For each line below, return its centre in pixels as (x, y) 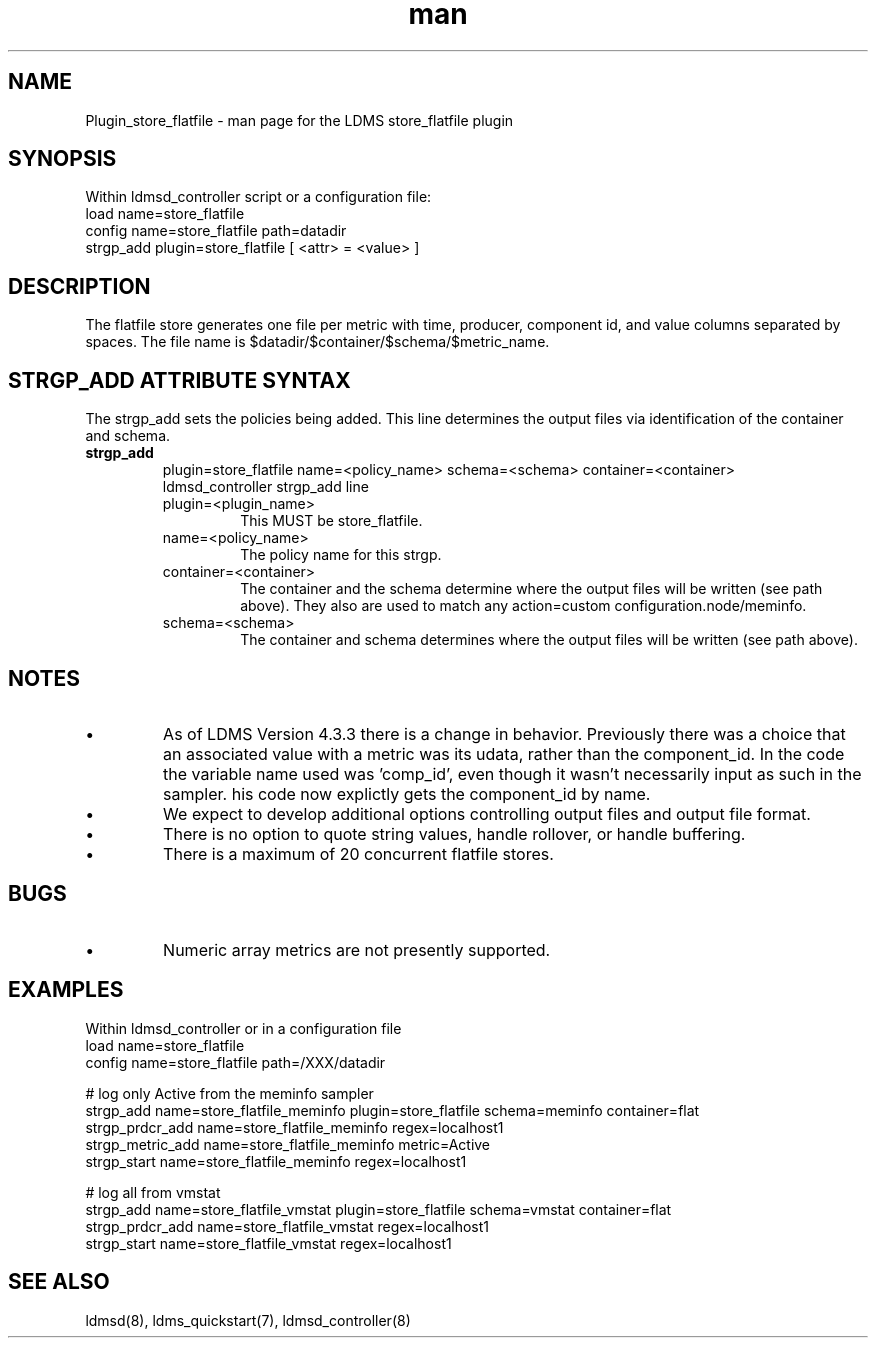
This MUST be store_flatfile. (331, 521)
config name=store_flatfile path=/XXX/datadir (235, 1062)
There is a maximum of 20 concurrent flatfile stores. (358, 853)
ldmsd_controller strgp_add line (265, 487)
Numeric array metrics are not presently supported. (357, 949)
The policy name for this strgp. (341, 555)
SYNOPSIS (62, 159)
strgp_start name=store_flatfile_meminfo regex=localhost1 (276, 1161)
